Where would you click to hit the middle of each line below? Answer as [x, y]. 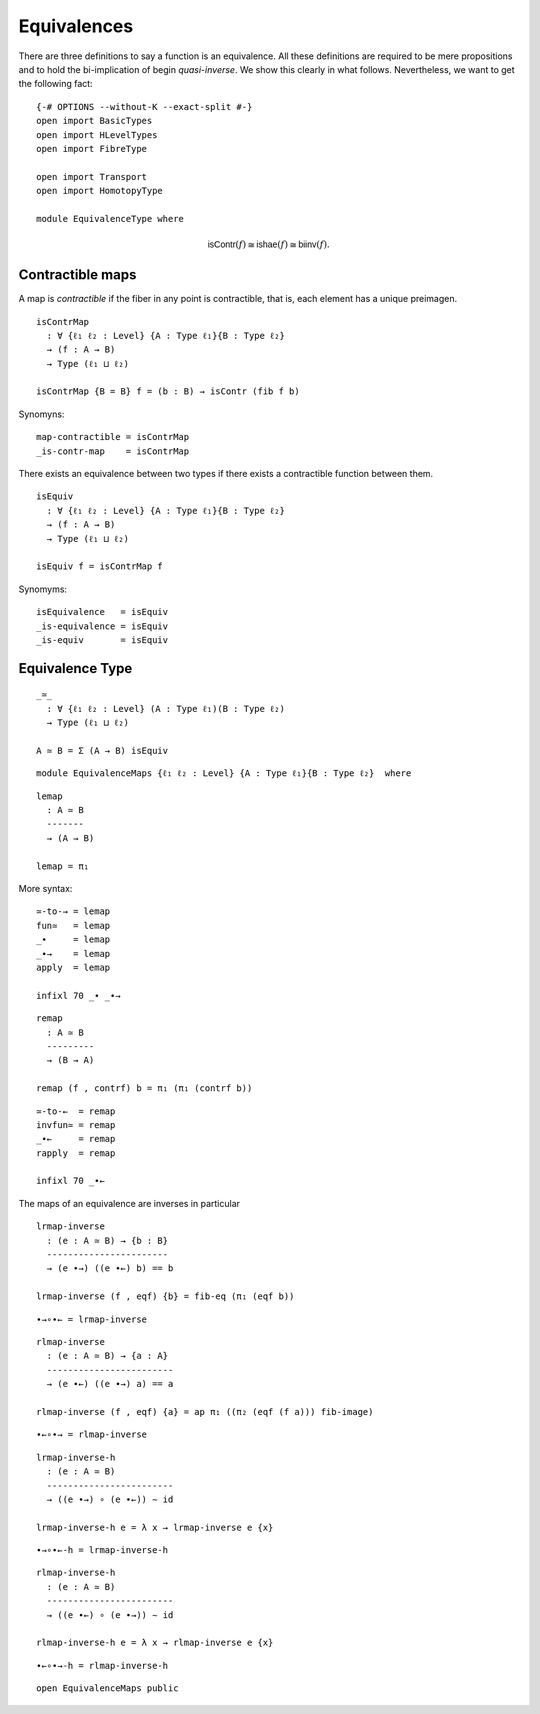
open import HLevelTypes [97, 134]
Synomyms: [43, 589]
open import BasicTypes [94, 121]
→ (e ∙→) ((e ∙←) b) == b [110, 1268]
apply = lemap [73, 967]
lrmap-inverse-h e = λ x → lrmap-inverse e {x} [155, 1527]
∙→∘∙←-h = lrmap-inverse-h [102, 1550]
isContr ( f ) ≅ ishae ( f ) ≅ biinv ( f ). [268, 244]
